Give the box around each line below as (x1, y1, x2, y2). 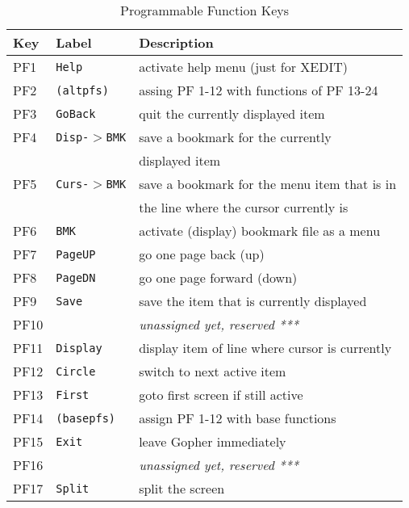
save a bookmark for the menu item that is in (139, 174, 397, 193)
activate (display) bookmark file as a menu (139, 221, 381, 240)
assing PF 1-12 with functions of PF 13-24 (139, 81, 378, 99)
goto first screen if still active (139, 385, 303, 404)
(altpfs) (56, 83, 109, 97)
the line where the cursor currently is (139, 198, 348, 216)
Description (139, 33, 214, 52)
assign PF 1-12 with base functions (139, 409, 336, 427)
